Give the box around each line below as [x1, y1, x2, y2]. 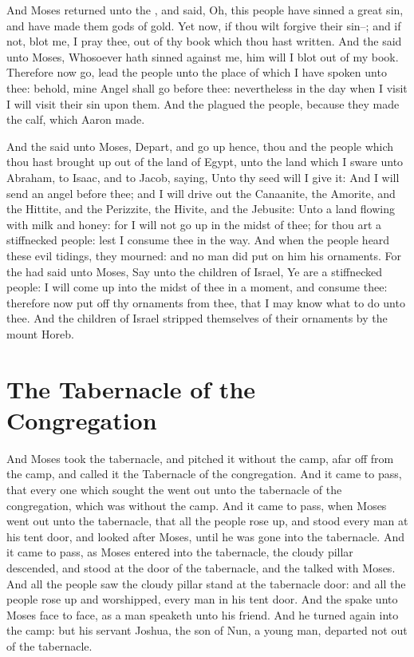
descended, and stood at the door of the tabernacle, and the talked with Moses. [6, 559, 396, 576]
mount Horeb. [6, 325, 74, 342]
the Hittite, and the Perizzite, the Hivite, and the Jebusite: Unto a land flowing [6, 200, 396, 217]
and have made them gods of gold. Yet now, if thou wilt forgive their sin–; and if [6, 17, 401, 34]
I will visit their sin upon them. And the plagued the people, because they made [6, 95, 400, 112]
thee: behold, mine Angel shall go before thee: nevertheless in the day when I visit [6, 79, 408, 96]
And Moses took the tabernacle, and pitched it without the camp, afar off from [6, 449, 394, 466]
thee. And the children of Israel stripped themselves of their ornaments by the [6, 310, 388, 327]
